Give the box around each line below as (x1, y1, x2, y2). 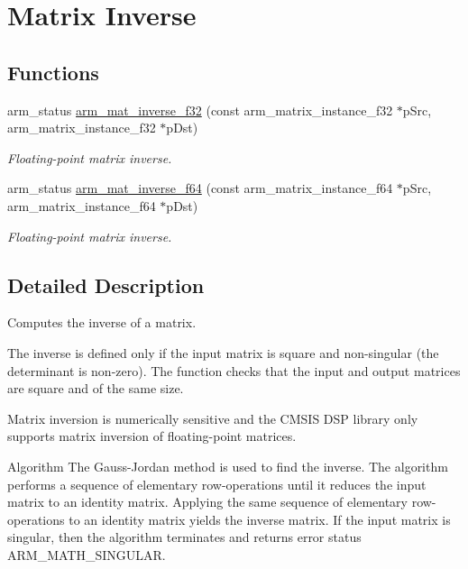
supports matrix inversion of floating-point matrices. (7, 427, 297, 445)
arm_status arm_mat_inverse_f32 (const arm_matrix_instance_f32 (7, 100, 393, 119)
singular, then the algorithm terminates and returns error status (7, 528, 362, 546)
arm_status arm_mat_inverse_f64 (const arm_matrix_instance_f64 (7, 179, 393, 197)
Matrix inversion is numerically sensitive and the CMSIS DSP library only (7, 408, 418, 427)
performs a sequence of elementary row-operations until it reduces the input (7, 474, 427, 493)
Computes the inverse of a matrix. (7, 313, 197, 332)
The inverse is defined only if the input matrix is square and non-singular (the (7, 343, 439, 362)
